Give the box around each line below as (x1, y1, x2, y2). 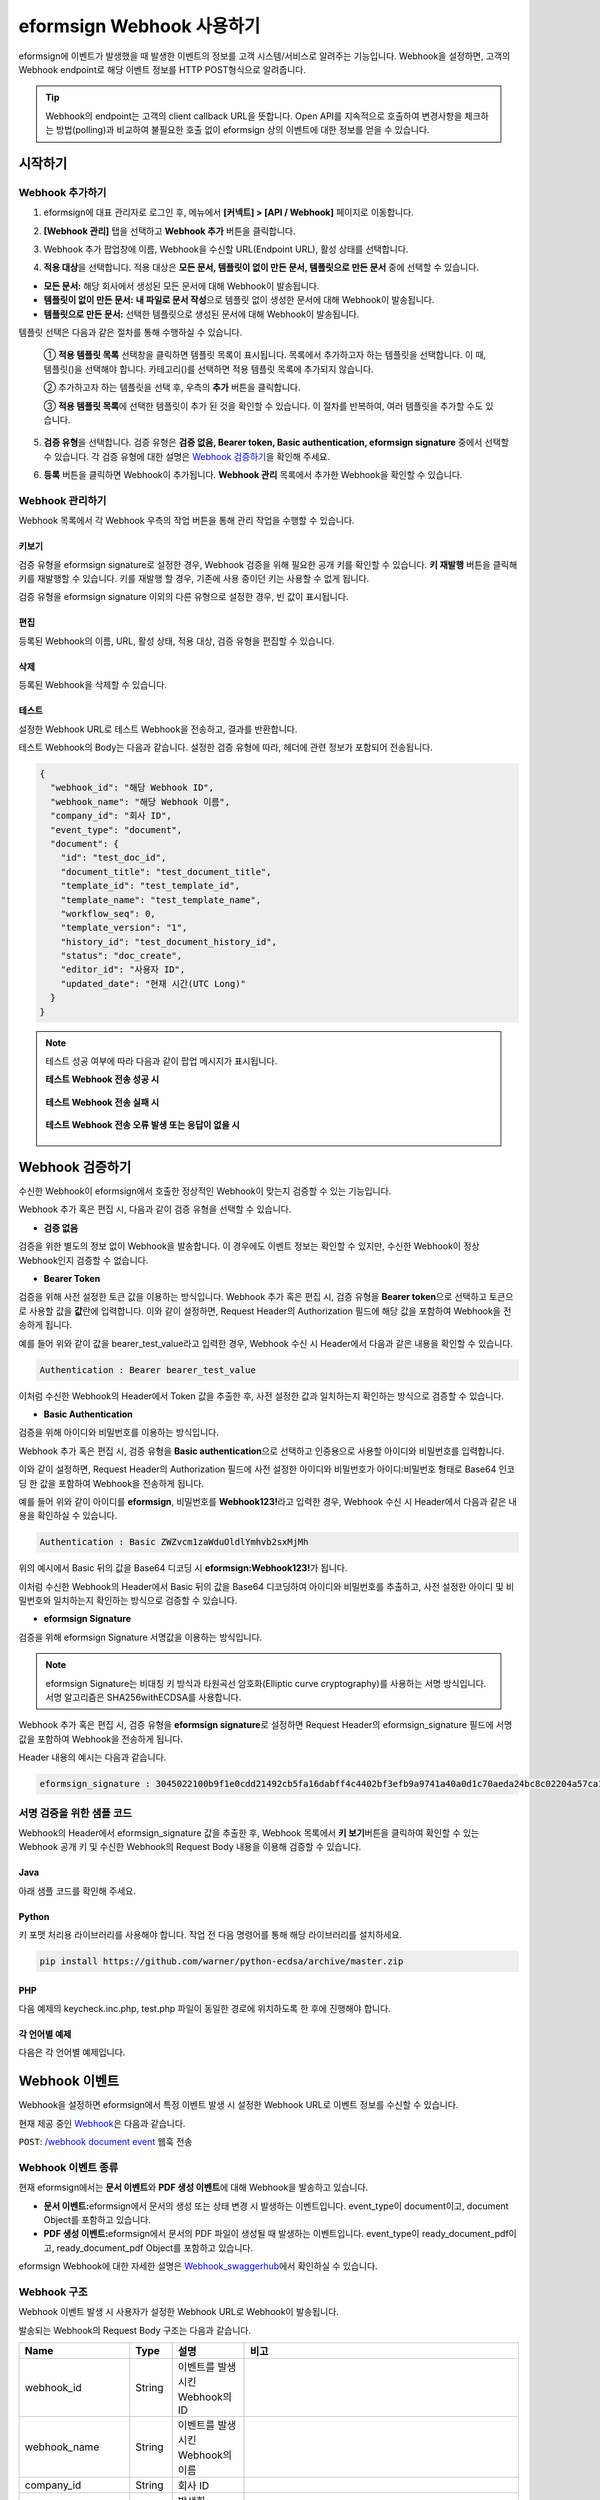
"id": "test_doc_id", (60, 852, 167, 864)
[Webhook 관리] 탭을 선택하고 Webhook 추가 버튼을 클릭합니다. (43, 225, 296, 237)
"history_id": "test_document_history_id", (60, 936, 277, 947)
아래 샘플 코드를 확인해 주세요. (18, 1885, 137, 1897)
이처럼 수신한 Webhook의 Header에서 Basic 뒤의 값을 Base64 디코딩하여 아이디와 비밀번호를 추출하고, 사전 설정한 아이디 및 (18, 1580, 504, 1592)
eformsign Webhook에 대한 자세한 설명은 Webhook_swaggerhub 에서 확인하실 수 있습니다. (18, 2260, 379, 2272)
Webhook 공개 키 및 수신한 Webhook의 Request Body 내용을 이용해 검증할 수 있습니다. (18, 1841, 362, 1853)
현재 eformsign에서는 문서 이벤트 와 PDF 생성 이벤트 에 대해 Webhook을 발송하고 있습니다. (18, 2181, 369, 2194)
